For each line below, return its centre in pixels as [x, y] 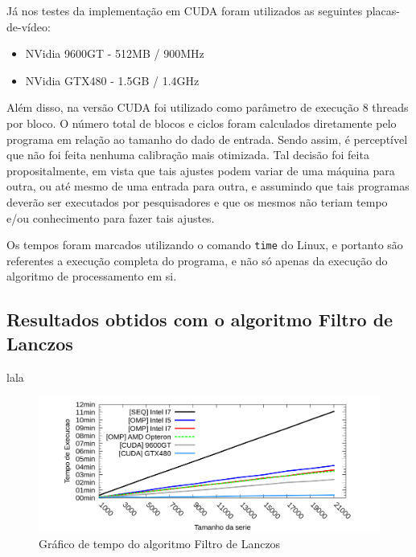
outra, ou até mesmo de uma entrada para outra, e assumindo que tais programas [208, 186]
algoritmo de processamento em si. [92, 276]
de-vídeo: [29, 26]
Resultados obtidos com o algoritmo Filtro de [200, 319]
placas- [383, 10]
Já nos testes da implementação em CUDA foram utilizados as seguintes [185, 10]
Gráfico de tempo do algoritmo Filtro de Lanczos [160, 544]
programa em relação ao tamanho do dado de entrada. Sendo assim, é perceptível [207, 139]
